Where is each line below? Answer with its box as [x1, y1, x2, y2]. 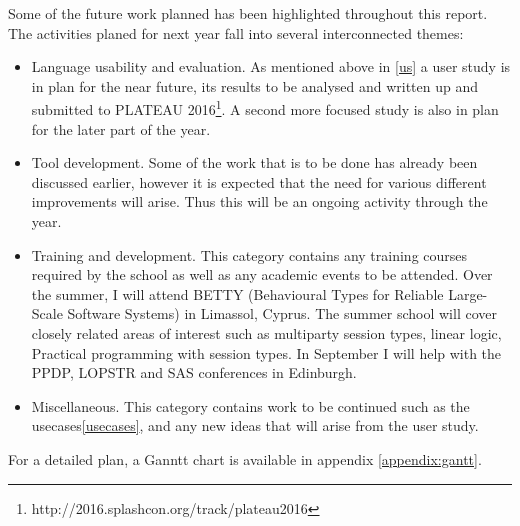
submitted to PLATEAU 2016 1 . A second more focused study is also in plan [31, 96, 499, 120]
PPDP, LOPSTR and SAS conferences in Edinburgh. [31, 362, 357, 383]
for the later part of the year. [31, 118, 211, 139]
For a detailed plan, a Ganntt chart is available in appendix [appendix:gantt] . [8, 448, 482, 469]
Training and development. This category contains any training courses [31, 244, 468, 265]
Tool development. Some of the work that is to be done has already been [31, 152, 478, 173]
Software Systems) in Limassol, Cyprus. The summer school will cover [67, 303, 497, 324]
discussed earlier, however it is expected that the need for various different [31, 171, 487, 192]
